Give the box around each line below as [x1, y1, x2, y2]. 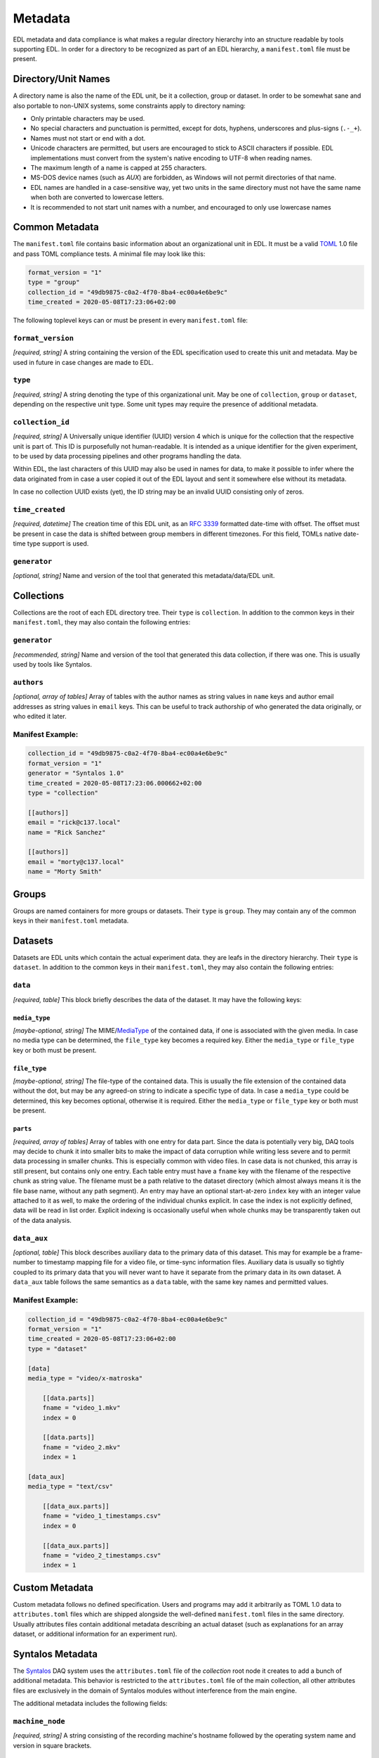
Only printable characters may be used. [30, 115, 145, 123]
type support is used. [27, 539, 89, 548]
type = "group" [27, 278, 80, 286]
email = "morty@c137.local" [27, 858, 124, 866]
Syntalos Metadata [13, 1648, 98, 1660]
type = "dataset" [27, 1345, 88, 1353]
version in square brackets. [13, 1741, 92, 1750]
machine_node [13, 1717, 66, 1726]
